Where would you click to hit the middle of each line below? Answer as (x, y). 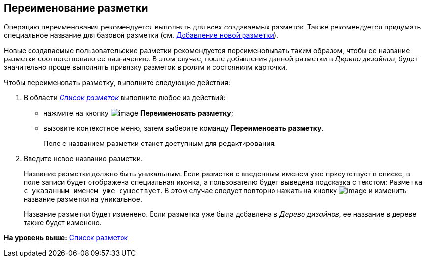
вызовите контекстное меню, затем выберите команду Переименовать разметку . (183, 128)
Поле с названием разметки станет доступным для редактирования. (160, 144)
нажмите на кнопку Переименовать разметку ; (138, 113)
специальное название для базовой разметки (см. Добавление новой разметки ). (141, 35)
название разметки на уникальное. (83, 199)
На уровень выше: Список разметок (66, 238)
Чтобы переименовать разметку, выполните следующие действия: (117, 83)
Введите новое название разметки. (83, 159)
